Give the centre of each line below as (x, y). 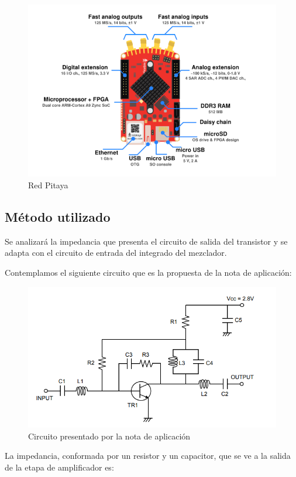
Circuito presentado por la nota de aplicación (109, 436)
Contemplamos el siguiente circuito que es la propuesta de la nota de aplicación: (148, 272)
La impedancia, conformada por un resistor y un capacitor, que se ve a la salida (148, 456)
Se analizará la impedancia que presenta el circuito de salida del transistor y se (146, 241)
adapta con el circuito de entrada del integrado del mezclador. (116, 253)
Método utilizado (58, 216)
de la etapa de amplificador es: (59, 467)
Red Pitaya (48, 185)
